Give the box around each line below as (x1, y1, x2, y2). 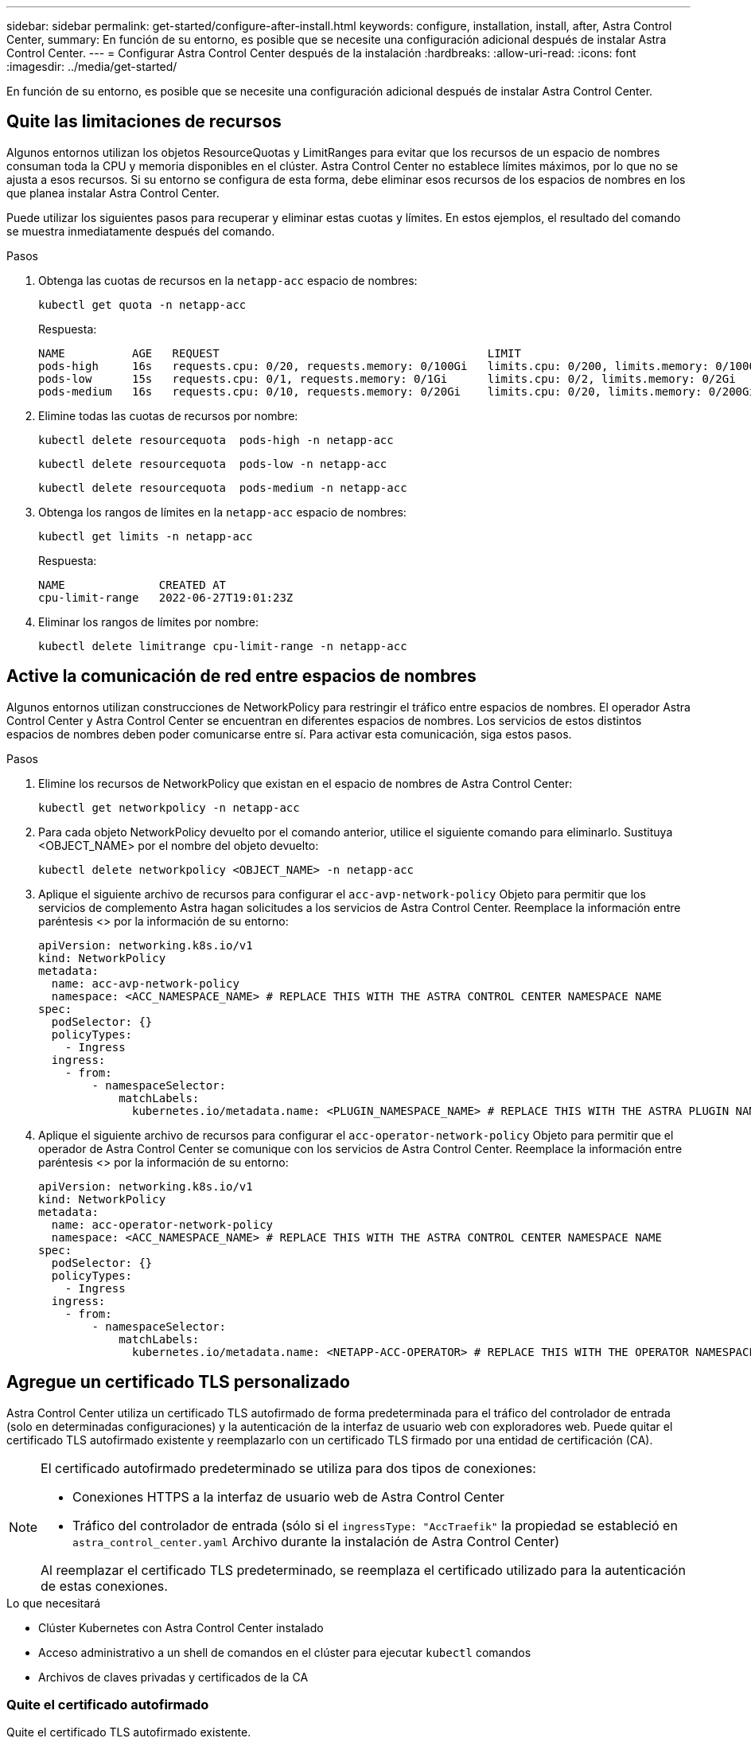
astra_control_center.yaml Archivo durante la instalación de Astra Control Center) (72, 1533, 560, 1549)
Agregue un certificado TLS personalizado (6, 1372, 350, 1393)
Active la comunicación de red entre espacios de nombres (6, 666, 477, 687)
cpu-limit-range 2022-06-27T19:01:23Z (38, 590, 294, 604)
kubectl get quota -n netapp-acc (38, 298, 247, 311)
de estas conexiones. (41, 1577, 168, 1594)
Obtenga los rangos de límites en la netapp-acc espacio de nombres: (38, 505, 407, 519)
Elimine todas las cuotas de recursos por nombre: (38, 408, 298, 423)
